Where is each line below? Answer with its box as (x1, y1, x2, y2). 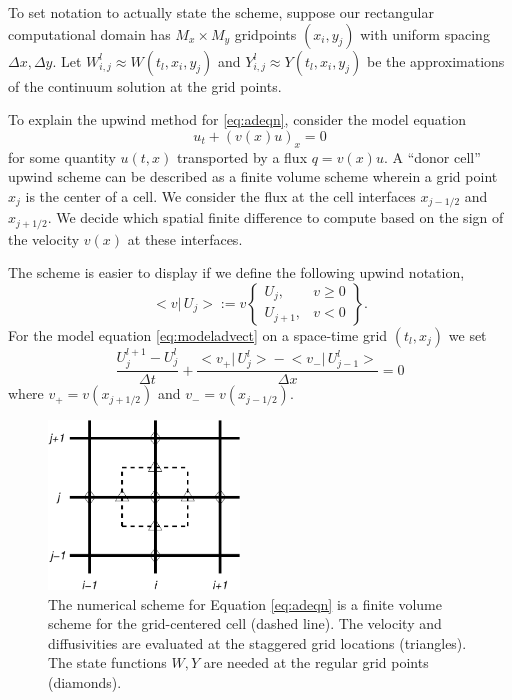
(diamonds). (48, 671, 122, 692)
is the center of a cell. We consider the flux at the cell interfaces (25, 185, 416, 206)
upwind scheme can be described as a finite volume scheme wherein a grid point (8, 166, 498, 187)
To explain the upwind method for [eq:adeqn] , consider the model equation (8, 109, 466, 130)
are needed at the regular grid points (203, 652, 429, 673)
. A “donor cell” (383, 146, 481, 167)
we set (448, 324, 487, 345)
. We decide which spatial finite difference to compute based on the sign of (47, 207, 504, 228)
